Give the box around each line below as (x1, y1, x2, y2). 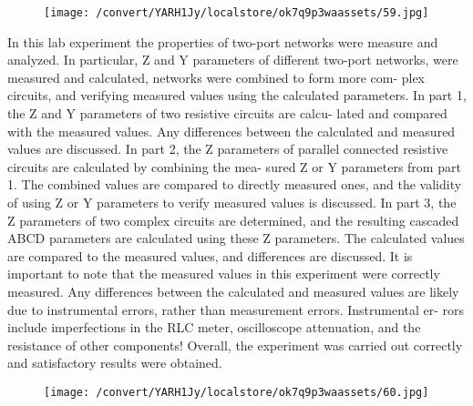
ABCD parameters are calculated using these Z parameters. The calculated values (7, 228, 465, 248)
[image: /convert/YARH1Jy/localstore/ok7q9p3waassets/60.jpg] (44, 385, 429, 399)
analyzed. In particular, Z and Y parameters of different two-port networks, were (7, 50, 458, 69)
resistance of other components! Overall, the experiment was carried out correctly (7, 335, 463, 354)
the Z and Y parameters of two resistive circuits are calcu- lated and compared (7, 104, 447, 123)
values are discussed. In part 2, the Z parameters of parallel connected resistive (7, 139, 448, 158)
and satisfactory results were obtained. (7, 353, 222, 372)
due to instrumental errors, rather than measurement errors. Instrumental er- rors (7, 299, 465, 319)
